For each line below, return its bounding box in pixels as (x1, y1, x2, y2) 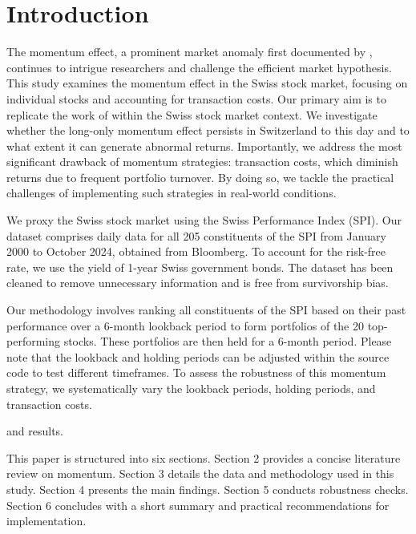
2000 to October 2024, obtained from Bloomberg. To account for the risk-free (6, 243, 386, 260)
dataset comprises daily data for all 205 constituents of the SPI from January (6, 227, 386, 244)
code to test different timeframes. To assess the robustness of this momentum (6, 364, 386, 381)
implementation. (6, 512, 87, 529)
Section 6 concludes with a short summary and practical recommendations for (6, 496, 390, 513)
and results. (6, 423, 63, 439)
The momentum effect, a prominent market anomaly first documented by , (6, 43, 373, 60)
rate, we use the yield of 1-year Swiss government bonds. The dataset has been (6, 258, 394, 275)
